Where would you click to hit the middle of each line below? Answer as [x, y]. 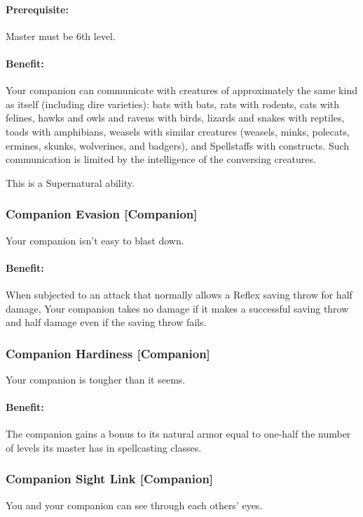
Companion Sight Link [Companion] [110, 479]
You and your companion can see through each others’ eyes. [134, 505]
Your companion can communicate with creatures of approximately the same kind [181, 90]
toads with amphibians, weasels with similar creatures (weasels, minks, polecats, [178, 131]
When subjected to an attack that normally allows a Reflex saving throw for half [179, 294]
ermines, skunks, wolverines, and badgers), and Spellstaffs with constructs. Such [178, 145]
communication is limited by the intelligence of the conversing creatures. [161, 159]
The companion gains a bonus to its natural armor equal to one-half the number [178, 434]
